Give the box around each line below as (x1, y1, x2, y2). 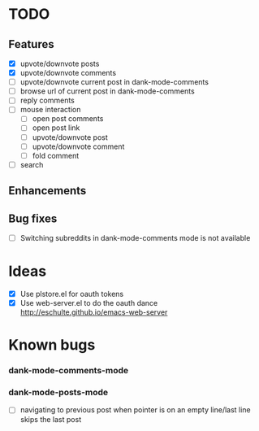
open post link (32, 123, 80, 133)
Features (8, 37, 54, 51)
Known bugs (8, 336, 96, 355)
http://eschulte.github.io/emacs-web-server (19, 307, 168, 317)
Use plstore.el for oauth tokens (19, 289, 124, 298)
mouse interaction (19, 105, 81, 115)
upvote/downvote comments (19, 68, 116, 78)
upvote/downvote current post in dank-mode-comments (19, 77, 209, 87)
